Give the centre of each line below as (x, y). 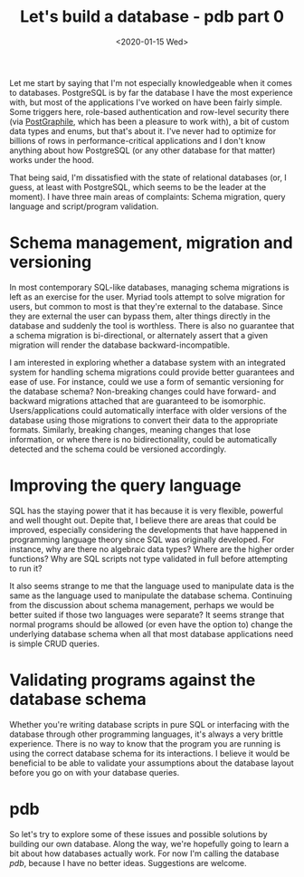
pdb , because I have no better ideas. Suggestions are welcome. (128, 863)
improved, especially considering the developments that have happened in (148, 529)
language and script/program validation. (84, 206)
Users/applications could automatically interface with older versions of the (148, 410)
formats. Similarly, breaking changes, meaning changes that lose (130, 429)
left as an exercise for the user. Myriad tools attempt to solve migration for (147, 297)
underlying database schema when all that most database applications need (152, 634)
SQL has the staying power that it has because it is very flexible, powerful (146, 510)
